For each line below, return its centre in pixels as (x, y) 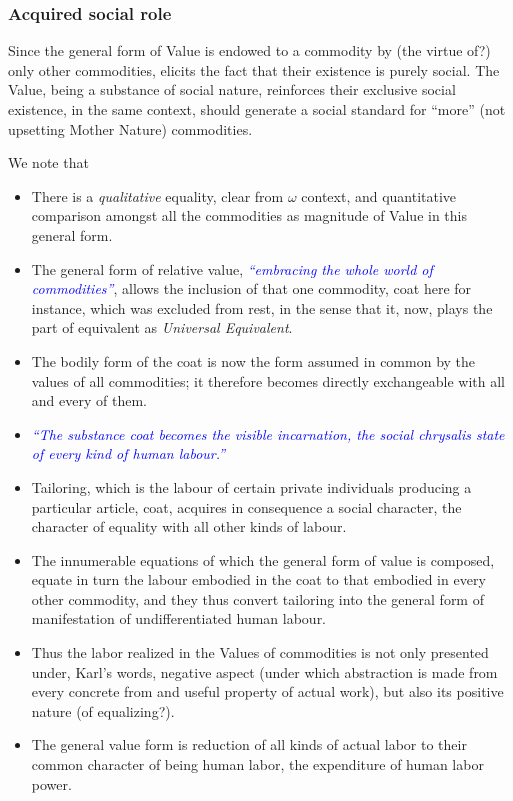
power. (51, 783)
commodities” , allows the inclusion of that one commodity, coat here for (251, 288)
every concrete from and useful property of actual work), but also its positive (267, 691)
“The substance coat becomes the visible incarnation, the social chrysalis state (268, 433)
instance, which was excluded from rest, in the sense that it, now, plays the (262, 307)
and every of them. (89, 400)
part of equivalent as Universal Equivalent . (162, 327)
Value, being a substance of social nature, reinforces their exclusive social (232, 89)
